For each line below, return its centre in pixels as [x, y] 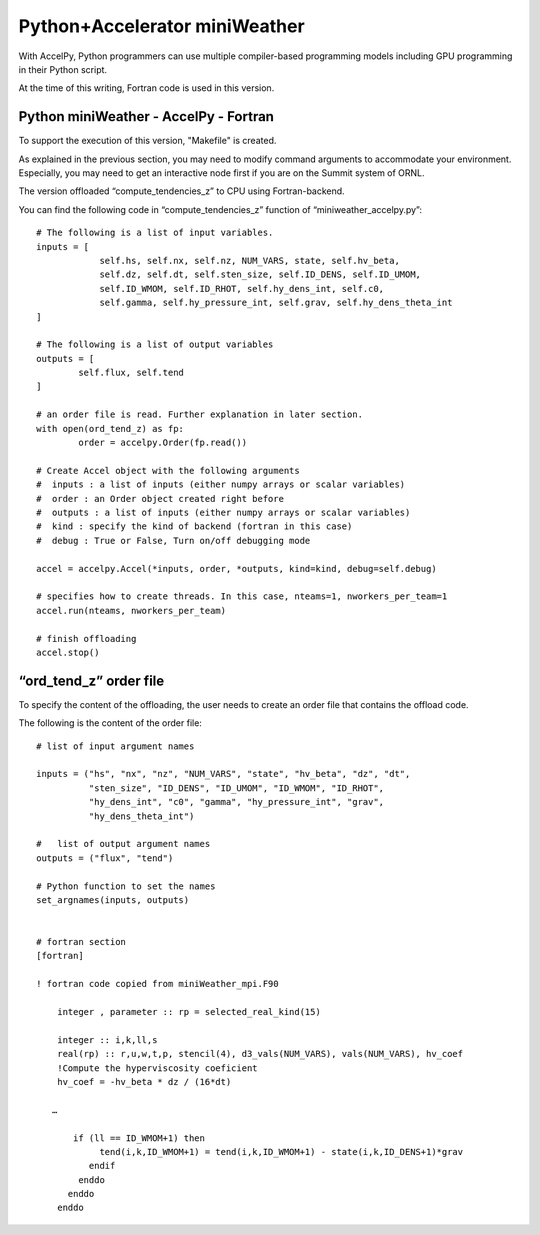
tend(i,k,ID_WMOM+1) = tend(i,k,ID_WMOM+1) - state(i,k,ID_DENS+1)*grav [281, 1151]
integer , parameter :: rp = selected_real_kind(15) [189, 1012]
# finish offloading [86, 638]
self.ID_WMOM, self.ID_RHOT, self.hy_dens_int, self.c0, [242, 288]
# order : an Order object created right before [160, 498]
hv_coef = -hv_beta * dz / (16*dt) [144, 1081]
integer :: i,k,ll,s [107, 1039]
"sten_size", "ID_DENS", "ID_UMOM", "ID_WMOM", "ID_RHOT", [236, 788]
